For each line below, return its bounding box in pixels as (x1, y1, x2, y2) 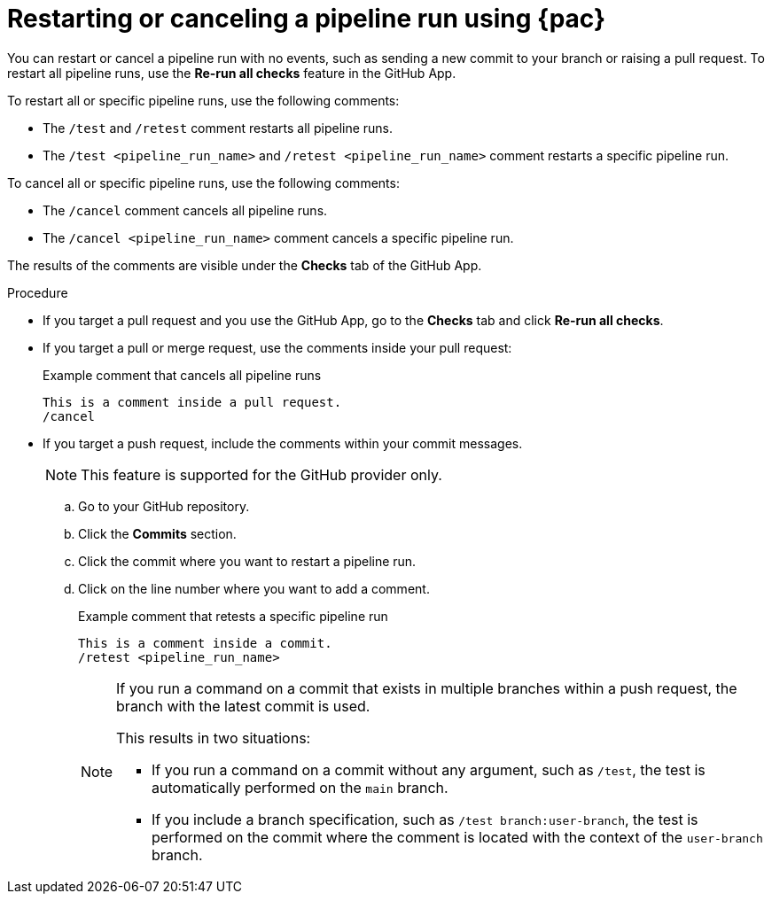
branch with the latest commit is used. (116, 696, 370, 715)
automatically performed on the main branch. (152, 778, 448, 796)
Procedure (7, 284, 68, 300)
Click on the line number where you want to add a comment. (78, 580, 430, 596)
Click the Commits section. (78, 525, 237, 541)
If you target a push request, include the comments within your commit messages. (43, 435, 523, 451)
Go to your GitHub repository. (78, 498, 250, 514)
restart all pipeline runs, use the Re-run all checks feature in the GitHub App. (7, 65, 456, 81)
